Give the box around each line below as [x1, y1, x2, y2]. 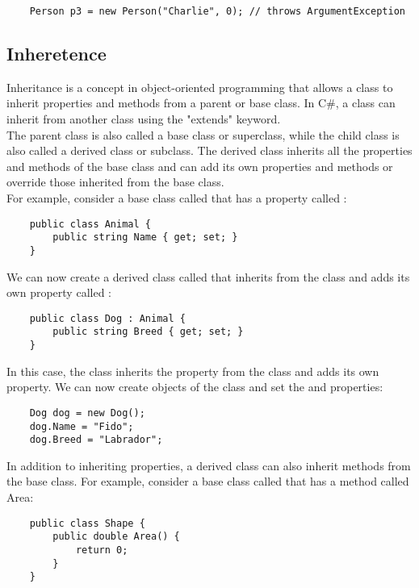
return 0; [75, 544, 128, 556]
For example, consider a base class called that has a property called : [6, 190, 347, 206]
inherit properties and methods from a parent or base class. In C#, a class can [6, 94, 396, 111]
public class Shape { [29, 517, 145, 529]
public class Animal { [29, 218, 151, 230]
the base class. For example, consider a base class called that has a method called [6, 473, 409, 490]
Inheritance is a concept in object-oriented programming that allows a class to [6, 78, 393, 95]
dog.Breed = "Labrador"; [29, 434, 163, 446]
